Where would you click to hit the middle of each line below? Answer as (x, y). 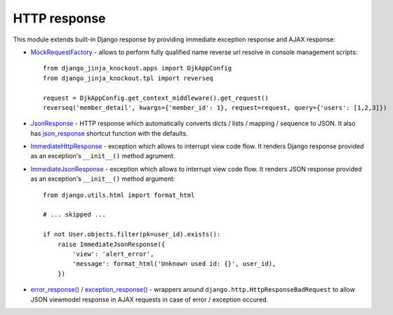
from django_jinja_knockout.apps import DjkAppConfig (137, 68)
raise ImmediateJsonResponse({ (111, 244)
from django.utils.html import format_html (119, 195)
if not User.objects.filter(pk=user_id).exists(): (132, 234)
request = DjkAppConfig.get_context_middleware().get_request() (156, 98)
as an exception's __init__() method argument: (103, 179)
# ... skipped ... (75, 215)
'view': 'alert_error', (113, 254)
